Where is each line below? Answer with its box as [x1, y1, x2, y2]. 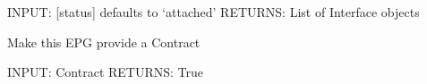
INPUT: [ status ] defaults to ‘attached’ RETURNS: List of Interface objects [7, 3, 420, 21]
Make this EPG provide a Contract [7, 32, 201, 51]
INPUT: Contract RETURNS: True [7, 63, 204, 81]
